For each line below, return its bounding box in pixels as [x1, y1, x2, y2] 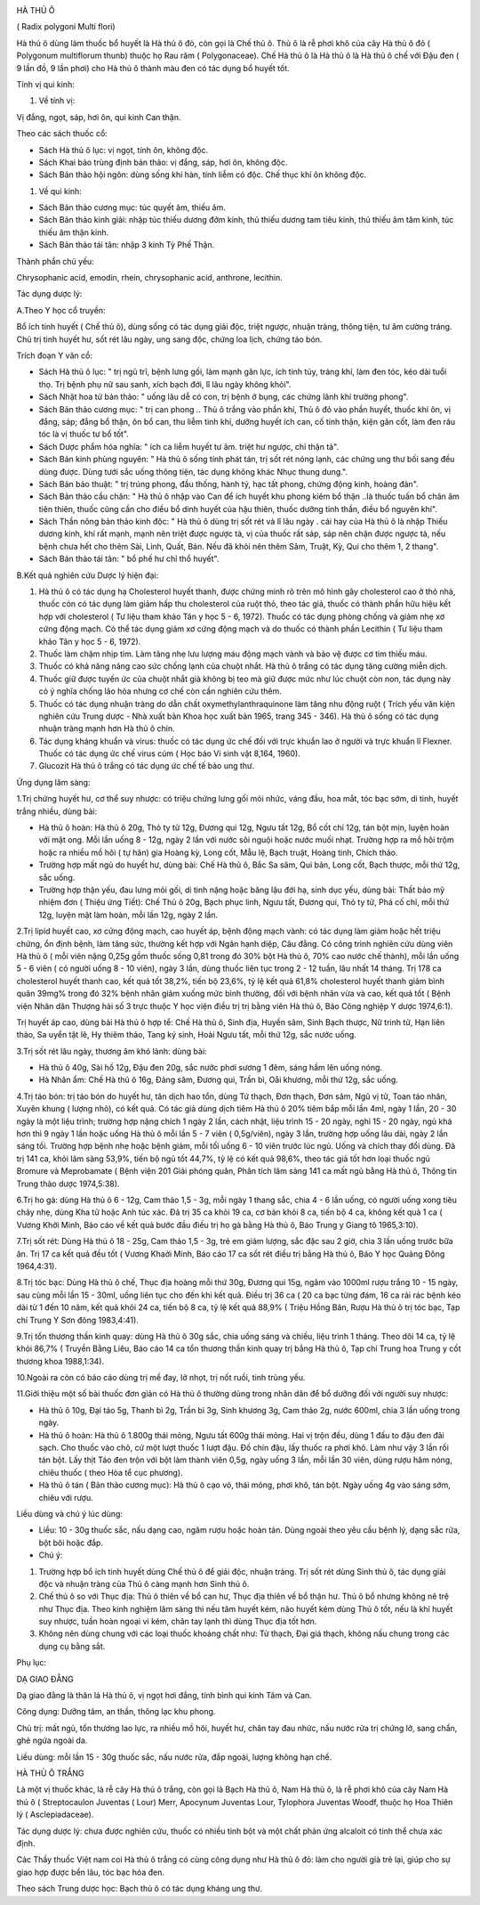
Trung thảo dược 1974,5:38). [16, 1178, 120, 1189]
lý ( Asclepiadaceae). [16, 1809, 94, 1820]
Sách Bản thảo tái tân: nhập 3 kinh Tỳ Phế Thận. [38, 240, 215, 250]
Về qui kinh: [38, 185, 82, 196]
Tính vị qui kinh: [16, 78, 75, 89]
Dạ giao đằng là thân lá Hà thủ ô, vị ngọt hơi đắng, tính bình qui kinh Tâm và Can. [16, 1690, 313, 1701]
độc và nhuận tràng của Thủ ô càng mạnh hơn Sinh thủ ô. [38, 1578, 250, 1589]
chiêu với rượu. [38, 1492, 93, 1502]
